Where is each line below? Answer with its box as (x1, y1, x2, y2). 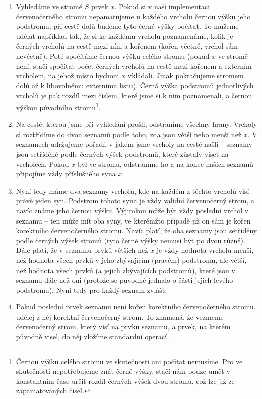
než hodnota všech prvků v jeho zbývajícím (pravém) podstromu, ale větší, (16, 254, 247, 265)
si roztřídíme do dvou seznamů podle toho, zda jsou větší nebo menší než (16, 128, 242, 139)
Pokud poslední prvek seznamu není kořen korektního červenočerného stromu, (16, 301, 256, 312)
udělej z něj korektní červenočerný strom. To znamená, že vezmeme (16, 311, 224, 322)
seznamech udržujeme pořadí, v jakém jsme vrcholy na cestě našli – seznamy (16, 139, 252, 149)
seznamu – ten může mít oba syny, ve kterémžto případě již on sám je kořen (16, 215, 251, 226)
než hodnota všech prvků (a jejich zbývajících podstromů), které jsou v (16, 264, 235, 275)
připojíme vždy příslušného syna (16, 168, 116, 179)
